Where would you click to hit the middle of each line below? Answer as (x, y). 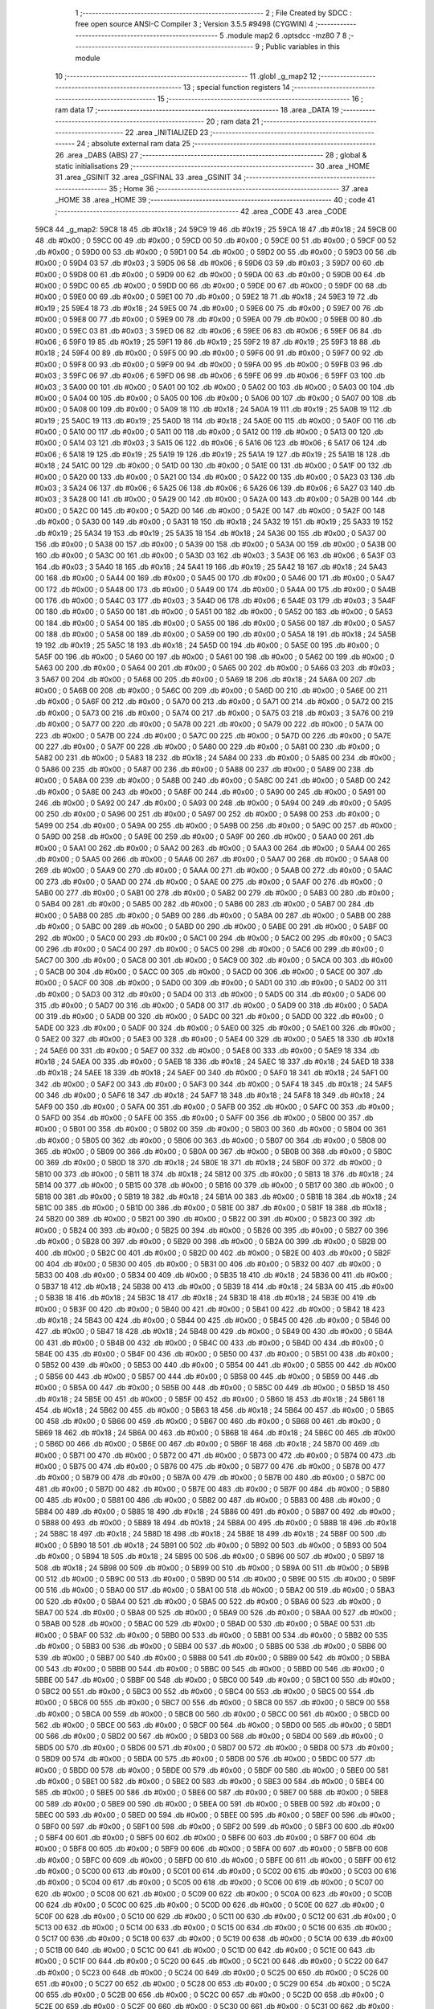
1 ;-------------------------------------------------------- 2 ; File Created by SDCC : (214, 13)
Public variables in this (303, 47)
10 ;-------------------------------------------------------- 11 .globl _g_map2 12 (186, 76)
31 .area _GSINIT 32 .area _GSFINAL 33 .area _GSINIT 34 (149, 178)
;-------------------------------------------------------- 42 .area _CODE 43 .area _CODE (201, 211)
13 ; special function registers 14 (237, 88)
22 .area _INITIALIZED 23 (167, 132)
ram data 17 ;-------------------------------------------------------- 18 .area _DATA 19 (197, 110)
